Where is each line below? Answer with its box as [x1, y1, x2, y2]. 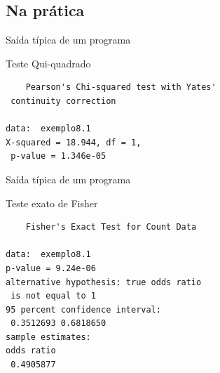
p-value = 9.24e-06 [6, 263, 96, 273]
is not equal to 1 [11, 291, 96, 301]
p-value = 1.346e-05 [11, 151, 106, 162]
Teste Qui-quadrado [6, 55, 91, 70]
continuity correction [11, 96, 116, 106]
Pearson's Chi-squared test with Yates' [25, 82, 216, 93]
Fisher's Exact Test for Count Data [25, 222, 197, 233]
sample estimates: [6, 332, 91, 342]
